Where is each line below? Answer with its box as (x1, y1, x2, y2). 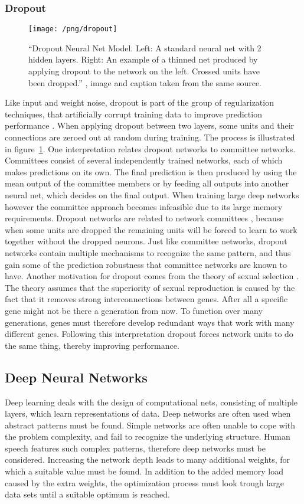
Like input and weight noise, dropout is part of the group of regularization (5, 96, 274, 109)
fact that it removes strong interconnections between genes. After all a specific (5, 293, 288, 305)
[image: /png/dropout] (28, 25, 117, 34)
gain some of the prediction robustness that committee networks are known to (5, 258, 287, 270)
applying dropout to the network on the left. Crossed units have (28, 65, 260, 77)
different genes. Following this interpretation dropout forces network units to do (5, 328, 293, 340)
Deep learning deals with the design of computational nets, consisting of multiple (5, 395, 298, 408)
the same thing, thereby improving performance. (5, 339, 179, 351)
